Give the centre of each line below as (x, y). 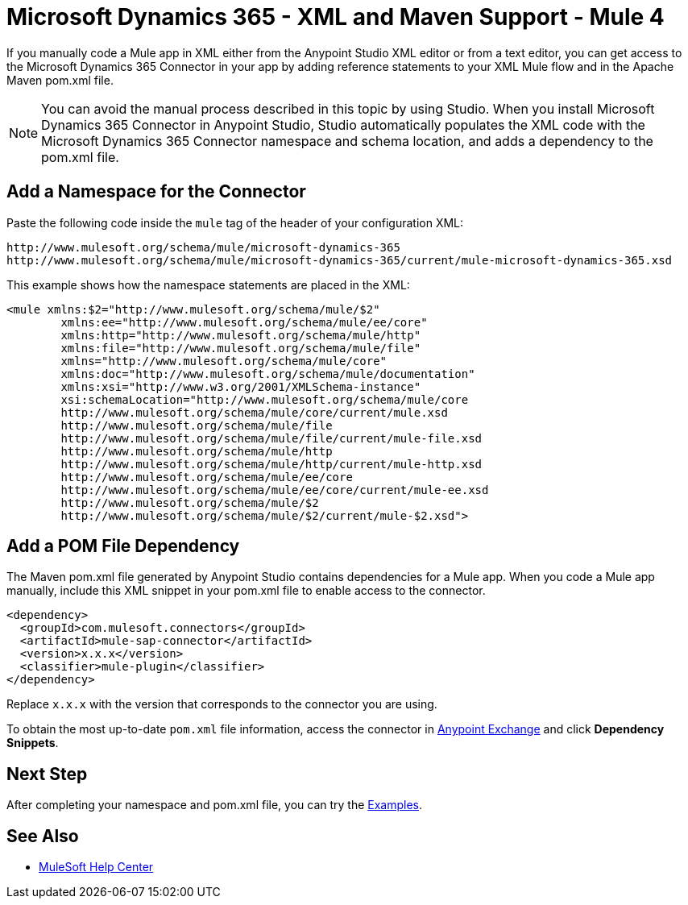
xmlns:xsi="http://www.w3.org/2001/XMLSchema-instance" (241, 386)
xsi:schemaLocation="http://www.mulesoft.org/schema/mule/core (265, 399)
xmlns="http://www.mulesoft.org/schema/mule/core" (224, 361)
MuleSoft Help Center (96, 867)
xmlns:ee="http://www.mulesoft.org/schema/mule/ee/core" (244, 322)
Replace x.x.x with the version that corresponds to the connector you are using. (222, 704)
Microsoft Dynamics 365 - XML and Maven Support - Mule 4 (336, 17)
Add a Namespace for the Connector (156, 192)
